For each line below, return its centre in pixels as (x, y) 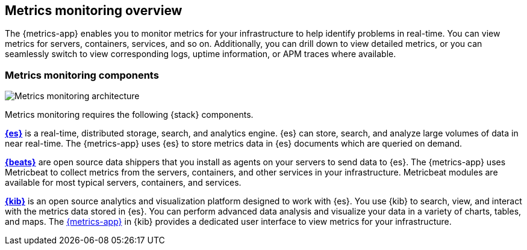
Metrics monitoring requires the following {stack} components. (129, 115)
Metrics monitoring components (82, 75)
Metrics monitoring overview (94, 11)
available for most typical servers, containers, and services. (123, 183)
